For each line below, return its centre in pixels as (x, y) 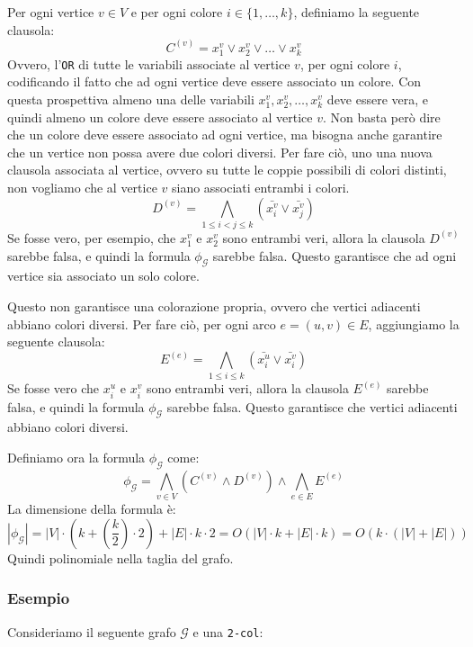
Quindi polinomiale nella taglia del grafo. (120, 557)
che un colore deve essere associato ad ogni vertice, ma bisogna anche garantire (225, 135)
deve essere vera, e (378, 99)
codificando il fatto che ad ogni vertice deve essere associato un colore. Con (214, 81)
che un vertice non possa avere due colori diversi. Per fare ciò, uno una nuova (220, 152)
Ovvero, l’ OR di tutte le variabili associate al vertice (149, 63)
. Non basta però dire (381, 117)
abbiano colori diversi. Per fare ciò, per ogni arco (142, 323)
